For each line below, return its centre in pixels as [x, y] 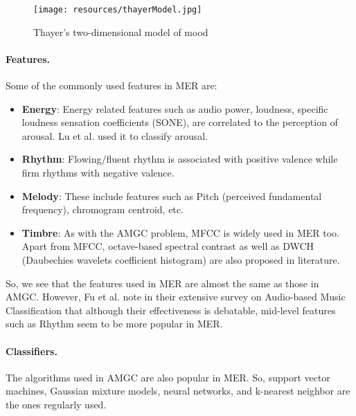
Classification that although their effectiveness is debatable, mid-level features [171, 310]
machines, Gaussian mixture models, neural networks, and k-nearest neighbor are [178, 391]
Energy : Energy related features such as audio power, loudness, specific [175, 108]
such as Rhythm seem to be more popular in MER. [114, 324]
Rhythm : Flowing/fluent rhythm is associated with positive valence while [180, 159]
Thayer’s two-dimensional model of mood [121, 31]
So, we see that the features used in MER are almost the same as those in [162, 283]
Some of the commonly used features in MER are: [112, 85]
